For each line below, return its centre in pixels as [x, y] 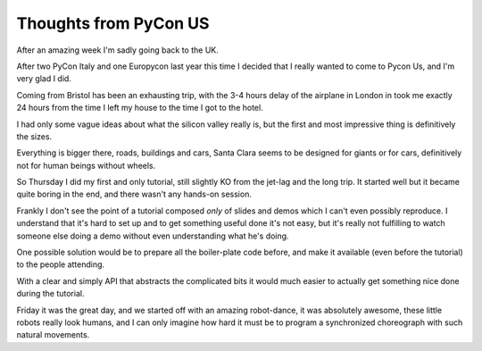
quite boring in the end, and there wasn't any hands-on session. [134, 194]
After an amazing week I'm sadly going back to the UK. [117, 50]
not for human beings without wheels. [86, 165]
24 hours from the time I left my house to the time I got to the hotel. [140, 108]
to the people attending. [61, 264]
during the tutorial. [50, 294]
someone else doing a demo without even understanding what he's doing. [153, 236]
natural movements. [53, 335]
